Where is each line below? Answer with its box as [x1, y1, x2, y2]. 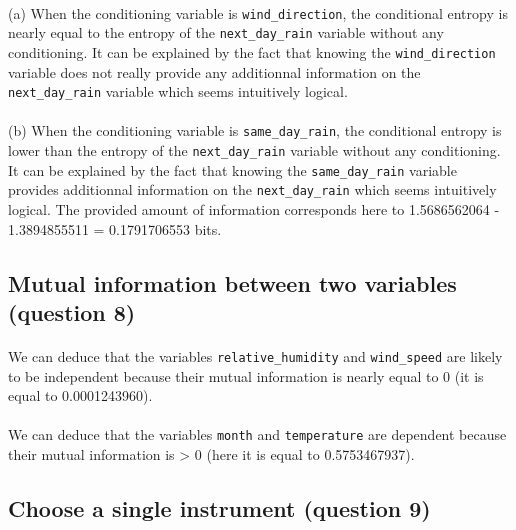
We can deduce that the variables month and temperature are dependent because [8, 424, 507, 445]
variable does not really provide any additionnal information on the [8, 61, 421, 82]
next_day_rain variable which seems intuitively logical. [8, 81, 348, 102]
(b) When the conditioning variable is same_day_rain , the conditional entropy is [8, 120, 502, 141]
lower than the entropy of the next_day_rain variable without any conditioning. [8, 140, 501, 161]
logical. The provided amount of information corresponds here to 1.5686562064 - [8, 199, 500, 220]
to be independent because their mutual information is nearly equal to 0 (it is [8, 365, 484, 386]
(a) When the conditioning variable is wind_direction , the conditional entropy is [8, 2, 508, 23]
